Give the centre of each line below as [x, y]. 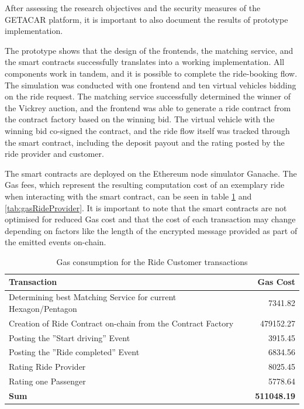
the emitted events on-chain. [56, 242]
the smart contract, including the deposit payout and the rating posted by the [145, 142]
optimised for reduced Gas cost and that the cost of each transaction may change [150, 219]
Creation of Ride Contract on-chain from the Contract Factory [121, 323]
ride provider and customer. [54, 154]
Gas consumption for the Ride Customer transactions [152, 261]
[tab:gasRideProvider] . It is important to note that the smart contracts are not [146, 207]
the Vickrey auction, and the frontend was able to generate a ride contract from [148, 107]
